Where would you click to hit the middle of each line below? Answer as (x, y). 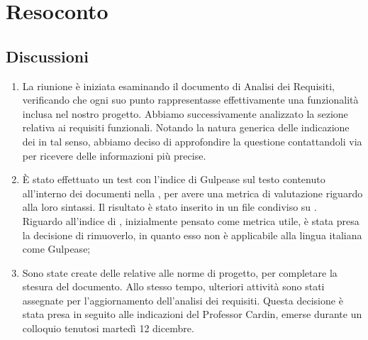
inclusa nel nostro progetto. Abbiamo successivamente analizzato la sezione (185, 113)
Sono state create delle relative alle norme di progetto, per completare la (180, 272)
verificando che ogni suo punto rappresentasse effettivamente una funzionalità (190, 100)
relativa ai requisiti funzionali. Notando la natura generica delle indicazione (186, 127)
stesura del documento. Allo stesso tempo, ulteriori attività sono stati (173, 286)
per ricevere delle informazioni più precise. (114, 155)
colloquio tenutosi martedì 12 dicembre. (108, 328)
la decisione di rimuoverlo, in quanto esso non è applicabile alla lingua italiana (192, 235)
